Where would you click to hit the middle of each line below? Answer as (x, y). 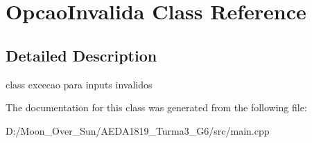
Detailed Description (81, 55)
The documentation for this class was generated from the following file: (156, 107)
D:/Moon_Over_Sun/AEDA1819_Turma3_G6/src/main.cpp (138, 130)
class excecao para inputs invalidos (79, 84)
